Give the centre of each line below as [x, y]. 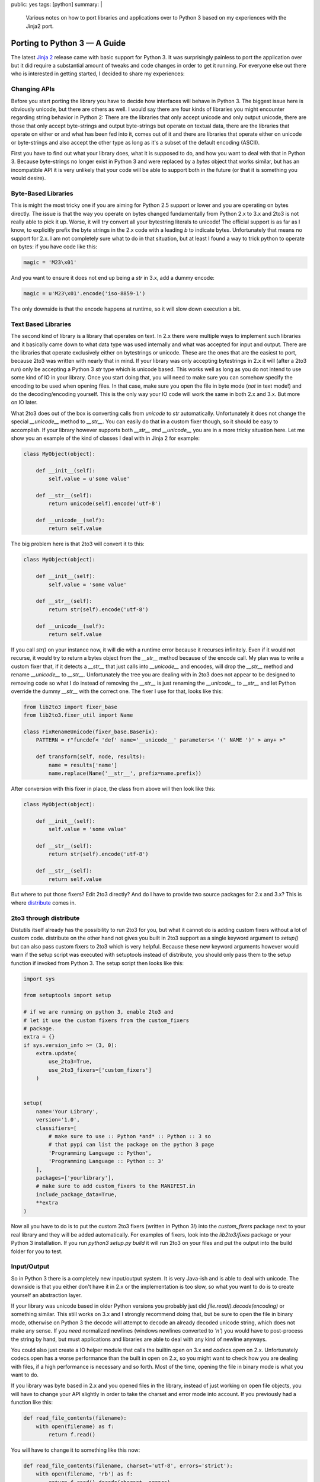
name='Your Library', [67, 1111]
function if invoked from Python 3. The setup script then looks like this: [97, 963]
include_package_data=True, [77, 1194]
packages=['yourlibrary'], [75, 1178]
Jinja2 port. [40, 26]
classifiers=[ [56, 1128]
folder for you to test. [37, 1251]
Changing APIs [33, 89]
